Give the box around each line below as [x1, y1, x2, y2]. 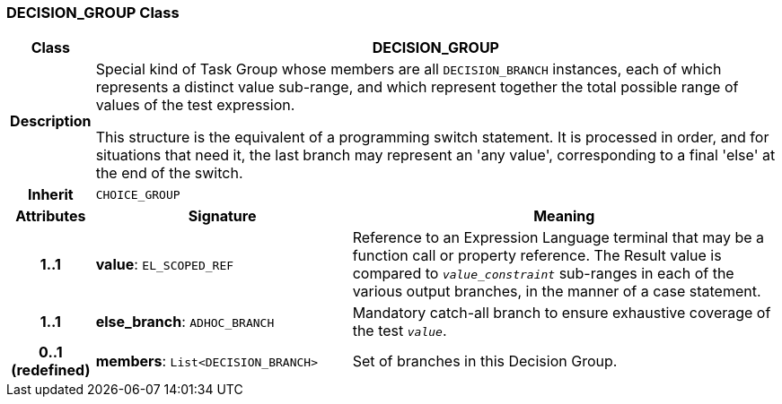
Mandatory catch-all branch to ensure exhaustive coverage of [352, 304, 771, 322]
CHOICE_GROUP [95, 187, 180, 202]
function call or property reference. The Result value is [352, 246, 722, 265]
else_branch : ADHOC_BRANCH [95, 313, 275, 331]
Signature [188, 207, 257, 226]
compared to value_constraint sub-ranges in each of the [352, 264, 734, 283]
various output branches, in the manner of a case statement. [352, 282, 761, 301]
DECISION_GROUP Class [6, 4, 180, 21]
